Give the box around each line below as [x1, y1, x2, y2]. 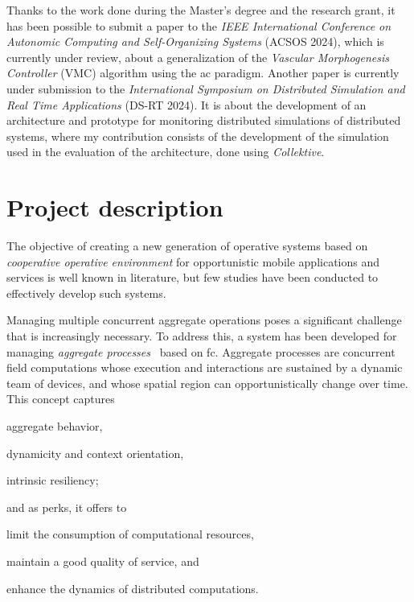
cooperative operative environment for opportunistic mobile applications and [6, 253, 380, 270]
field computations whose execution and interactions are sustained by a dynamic [6, 359, 403, 376]
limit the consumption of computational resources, [6, 526, 254, 542]
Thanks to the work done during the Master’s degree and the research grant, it [6, 2, 396, 18]
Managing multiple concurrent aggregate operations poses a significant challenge [6, 311, 402, 328]
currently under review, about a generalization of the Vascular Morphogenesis [6, 48, 389, 65]
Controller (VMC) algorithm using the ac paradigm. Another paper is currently [6, 64, 400, 81]
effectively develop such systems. [6, 284, 166, 301]
